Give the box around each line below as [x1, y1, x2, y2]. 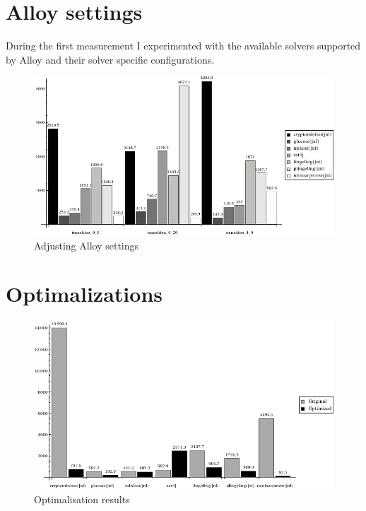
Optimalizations [6, 279, 163, 308]
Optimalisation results [34, 491, 130, 506]
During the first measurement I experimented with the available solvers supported [6, 38, 361, 53]
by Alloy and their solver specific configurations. [6, 52, 215, 66]
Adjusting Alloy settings [34, 237, 139, 252]
